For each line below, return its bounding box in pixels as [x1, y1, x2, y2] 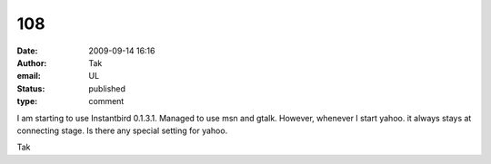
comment [88, 96, 125, 107]
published [88, 82, 126, 94]
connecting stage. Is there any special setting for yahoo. [16, 125, 228, 136]
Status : [16, 82, 45, 94]
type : [16, 96, 38, 107]
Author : [16, 57, 47, 68]
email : [16, 71, 41, 82]
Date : [16, 45, 38, 56]
